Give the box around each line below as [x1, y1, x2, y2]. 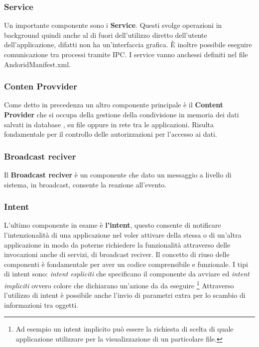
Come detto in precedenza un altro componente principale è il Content [4, 99, 224, 110]
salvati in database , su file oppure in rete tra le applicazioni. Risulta [4, 119, 214, 129]
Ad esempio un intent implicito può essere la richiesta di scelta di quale [15, 324, 234, 334]
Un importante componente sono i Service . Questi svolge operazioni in [4, 20, 222, 30]
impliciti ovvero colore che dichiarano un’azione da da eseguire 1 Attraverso [4, 278, 234, 290]
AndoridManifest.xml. [4, 59, 71, 69]
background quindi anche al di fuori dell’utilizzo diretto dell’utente [4, 29, 207, 40]
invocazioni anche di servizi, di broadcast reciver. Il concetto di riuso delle [4, 249, 230, 260]
